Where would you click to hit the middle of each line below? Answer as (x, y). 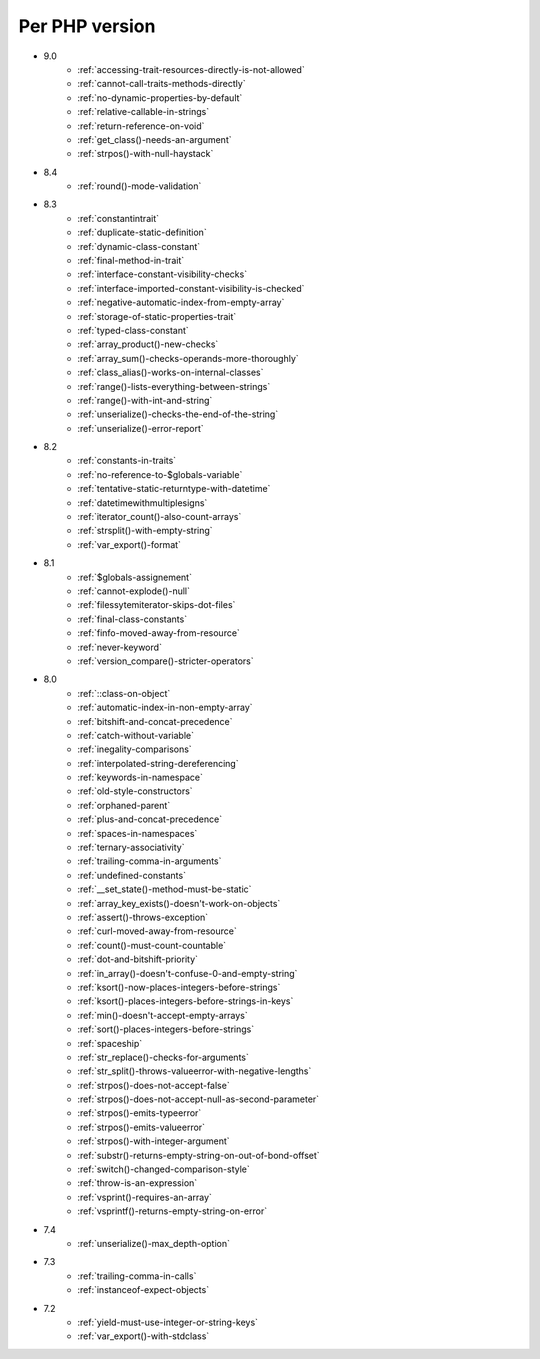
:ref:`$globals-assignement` (134, 577)
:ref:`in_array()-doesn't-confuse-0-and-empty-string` (187, 973)
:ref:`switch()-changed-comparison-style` (163, 1169)
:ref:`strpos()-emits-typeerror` (139, 1113)
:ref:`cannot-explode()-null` (133, 591)
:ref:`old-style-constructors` (135, 791)
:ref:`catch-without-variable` (136, 735)
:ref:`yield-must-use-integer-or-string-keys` (168, 1322)
